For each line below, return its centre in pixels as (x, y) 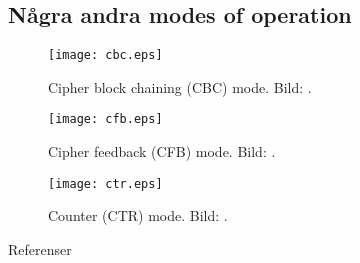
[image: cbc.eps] (105, 55)
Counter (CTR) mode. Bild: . (138, 215)
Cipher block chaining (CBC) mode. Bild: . (180, 86)
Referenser (40, 248)
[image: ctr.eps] (105, 183)
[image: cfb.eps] (105, 119)
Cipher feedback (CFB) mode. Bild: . (162, 151)
